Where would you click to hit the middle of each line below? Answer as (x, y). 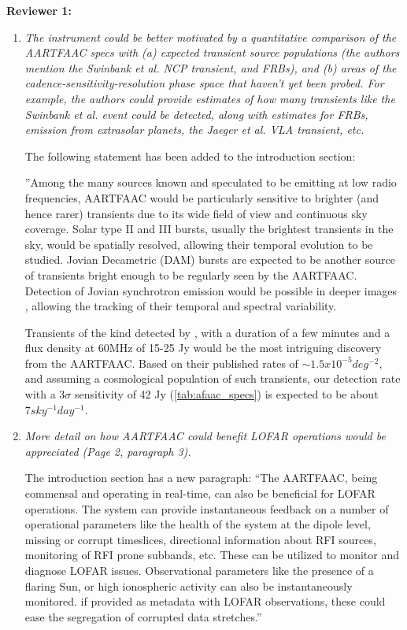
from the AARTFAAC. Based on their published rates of (161, 363)
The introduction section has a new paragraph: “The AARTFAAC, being (201, 478)
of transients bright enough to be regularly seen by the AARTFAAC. (191, 274)
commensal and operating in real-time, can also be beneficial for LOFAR (200, 493)
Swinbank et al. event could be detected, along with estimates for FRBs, (196, 114)
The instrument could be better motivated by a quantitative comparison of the (211, 37)
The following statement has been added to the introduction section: (190, 156)
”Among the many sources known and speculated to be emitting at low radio (211, 182)
